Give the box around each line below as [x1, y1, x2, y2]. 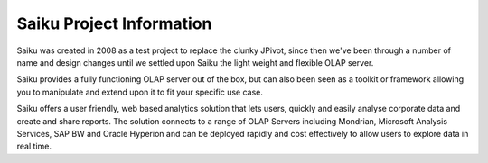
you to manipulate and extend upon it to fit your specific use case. [16, 86, 264, 97]
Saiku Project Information [16, 14, 212, 33]
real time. [16, 140, 52, 152]
